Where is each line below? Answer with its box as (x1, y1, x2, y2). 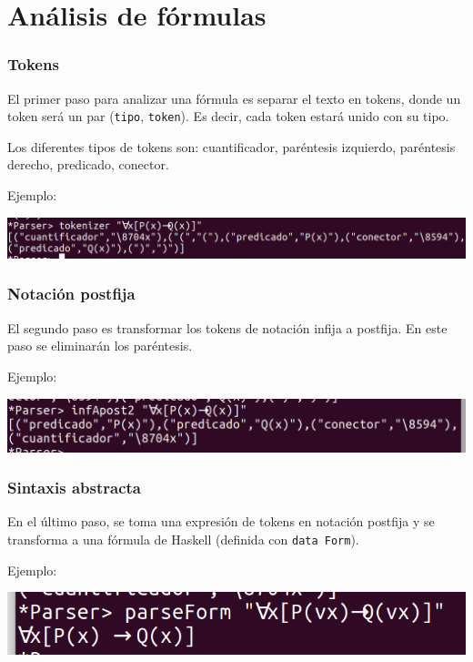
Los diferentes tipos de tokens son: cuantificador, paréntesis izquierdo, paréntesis (7, 137, 456, 156)
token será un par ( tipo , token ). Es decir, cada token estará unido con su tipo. (7, 107, 449, 126)
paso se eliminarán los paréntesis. (7, 336, 193, 355)
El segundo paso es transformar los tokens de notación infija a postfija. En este (7, 318, 448, 337)
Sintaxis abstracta (7, 476, 141, 499)
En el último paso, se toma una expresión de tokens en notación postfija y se (7, 512, 435, 531)
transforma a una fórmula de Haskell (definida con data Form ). (7, 529, 359, 548)
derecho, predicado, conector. (7, 155, 169, 174)
